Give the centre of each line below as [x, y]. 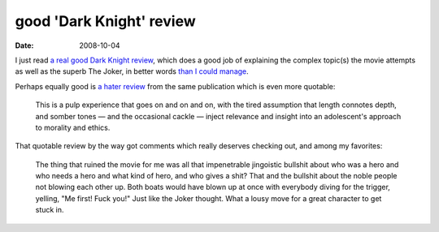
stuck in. [50, 210]
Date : [24, 45]
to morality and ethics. [73, 127]
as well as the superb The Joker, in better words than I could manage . [132, 71]
